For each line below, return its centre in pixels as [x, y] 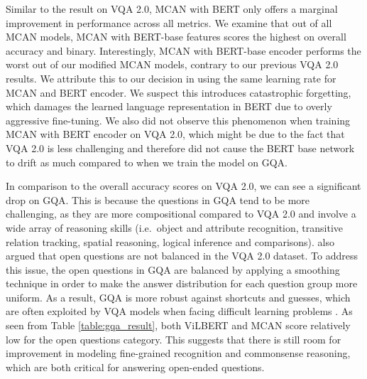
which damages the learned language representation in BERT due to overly [169, 106]
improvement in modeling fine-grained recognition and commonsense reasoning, [178, 353]
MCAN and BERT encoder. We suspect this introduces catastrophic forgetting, [179, 92]
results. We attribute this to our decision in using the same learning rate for [171, 78]
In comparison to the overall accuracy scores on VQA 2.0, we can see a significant [183, 186]
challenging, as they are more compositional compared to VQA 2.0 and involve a [181, 214]
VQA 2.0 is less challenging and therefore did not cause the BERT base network [180, 148]
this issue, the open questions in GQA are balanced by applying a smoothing [173, 269]
